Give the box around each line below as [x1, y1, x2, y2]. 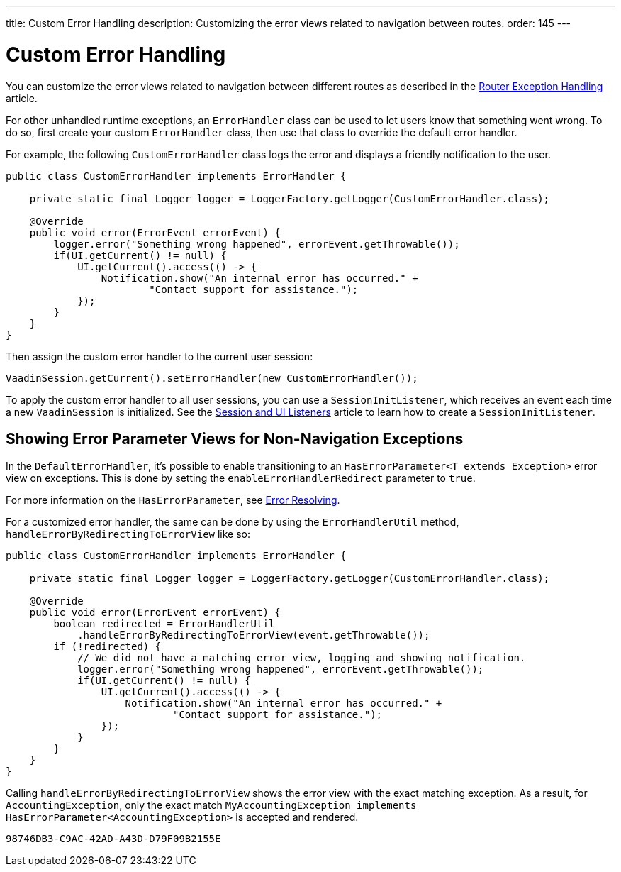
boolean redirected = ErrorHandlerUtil [53, 618, 275, 630]
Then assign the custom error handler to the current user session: [6, 350, 313, 363]
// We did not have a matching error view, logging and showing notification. [77, 652, 526, 664]
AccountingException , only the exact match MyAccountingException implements [6, 799, 417, 812]
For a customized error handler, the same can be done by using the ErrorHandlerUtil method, [6, 516, 459, 529]
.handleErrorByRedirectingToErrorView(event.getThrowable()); [77, 629, 430, 641]
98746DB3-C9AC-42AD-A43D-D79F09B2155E [6, 833, 221, 845]
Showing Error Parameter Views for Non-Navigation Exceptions [6, 429, 464, 448]
